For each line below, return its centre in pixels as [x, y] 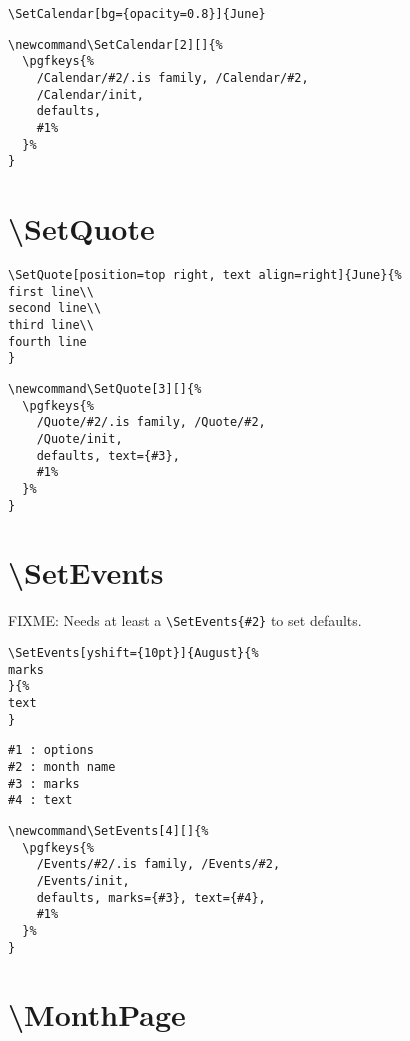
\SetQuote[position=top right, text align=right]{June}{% [205, 275]
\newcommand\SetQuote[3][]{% [105, 388]
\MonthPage [97, 1014]
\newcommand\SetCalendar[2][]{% [115, 44]
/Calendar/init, [90, 94]
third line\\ [51, 325]
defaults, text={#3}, [108, 455]
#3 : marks [44, 783]
